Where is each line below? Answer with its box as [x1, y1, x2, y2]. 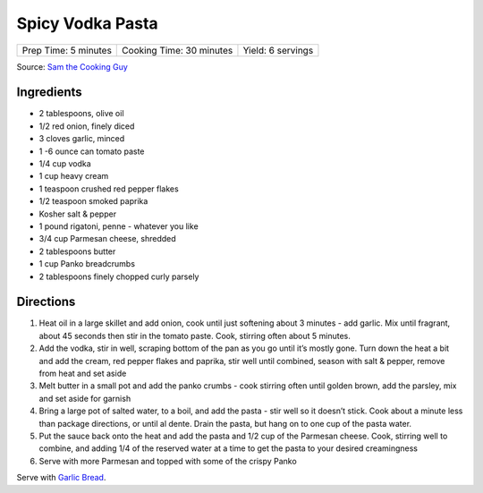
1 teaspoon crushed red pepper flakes [38, 183, 179, 194]
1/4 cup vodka [38, 158, 91, 169]
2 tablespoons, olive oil [38, 108, 124, 119]
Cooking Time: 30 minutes [122, 44, 233, 56]
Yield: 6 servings [242, 44, 314, 56]
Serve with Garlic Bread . [16, 472, 106, 483]
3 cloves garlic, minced [38, 133, 125, 144]
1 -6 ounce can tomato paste [38, 146, 145, 157]
